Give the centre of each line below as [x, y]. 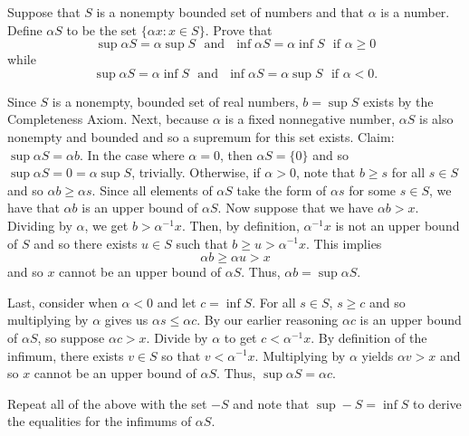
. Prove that [239, 29]
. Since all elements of [152, 190]
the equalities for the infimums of [100, 421]
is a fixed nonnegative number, [310, 119]
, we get [106, 225]
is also [436, 119]
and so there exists [86, 243]
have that [33, 208]
